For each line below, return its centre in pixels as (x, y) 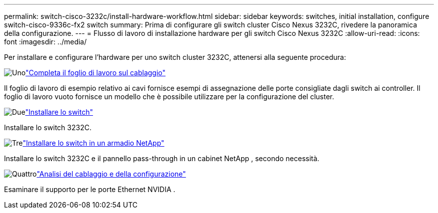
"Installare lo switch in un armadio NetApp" (93, 143)
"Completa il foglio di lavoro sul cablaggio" (96, 73)
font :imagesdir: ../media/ (45, 42)
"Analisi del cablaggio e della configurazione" (111, 174)
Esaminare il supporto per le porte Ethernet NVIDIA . (90, 189)
